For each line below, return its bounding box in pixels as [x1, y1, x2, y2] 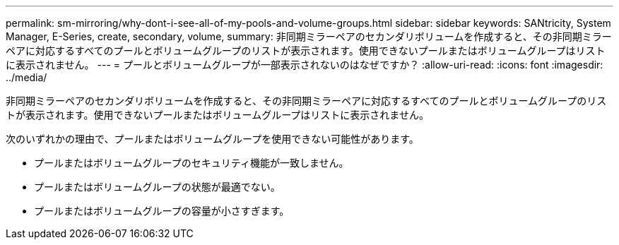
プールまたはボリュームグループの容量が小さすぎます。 [34, 205, 290, 217]
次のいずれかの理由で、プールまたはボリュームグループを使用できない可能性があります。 [6, 133, 419, 145]
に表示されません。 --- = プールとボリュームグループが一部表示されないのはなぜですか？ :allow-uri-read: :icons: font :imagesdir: [6, 59, 603, 71]
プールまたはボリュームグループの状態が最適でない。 [34, 181, 281, 193]
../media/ [6, 71, 47, 83]
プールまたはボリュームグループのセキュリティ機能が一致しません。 [34, 157, 349, 169]
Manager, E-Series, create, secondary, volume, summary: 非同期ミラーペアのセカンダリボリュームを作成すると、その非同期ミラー [6, 30, 612, 42]
